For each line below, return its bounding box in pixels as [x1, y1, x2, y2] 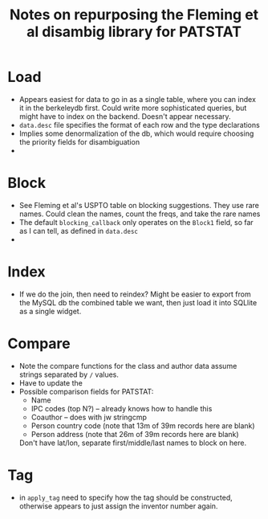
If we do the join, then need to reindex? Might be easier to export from [18, 289, 251, 299]
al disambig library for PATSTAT [26, 22, 242, 41]
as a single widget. [18, 306, 82, 316]
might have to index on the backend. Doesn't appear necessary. [18, 111, 231, 121]
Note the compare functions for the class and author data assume [18, 361, 238, 370]
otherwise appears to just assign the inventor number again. [18, 501, 218, 511]
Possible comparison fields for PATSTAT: [18, 386, 154, 396]
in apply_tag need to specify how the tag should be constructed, [18, 492, 233, 502]
